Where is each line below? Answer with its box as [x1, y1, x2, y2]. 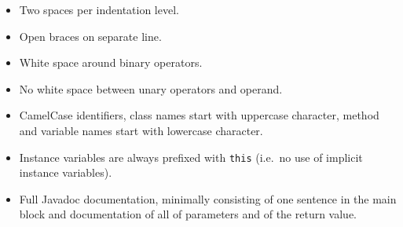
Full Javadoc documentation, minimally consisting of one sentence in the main [19, 190, 397, 207]
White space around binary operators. [19, 54, 203, 71]
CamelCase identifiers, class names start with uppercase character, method [19, 107, 379, 123]
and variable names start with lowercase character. [19, 122, 263, 138]
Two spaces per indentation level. [19, 2, 179, 17]
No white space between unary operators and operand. [19, 80, 283, 97]
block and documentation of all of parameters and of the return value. [19, 206, 357, 222]
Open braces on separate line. [19, 27, 162, 44]
